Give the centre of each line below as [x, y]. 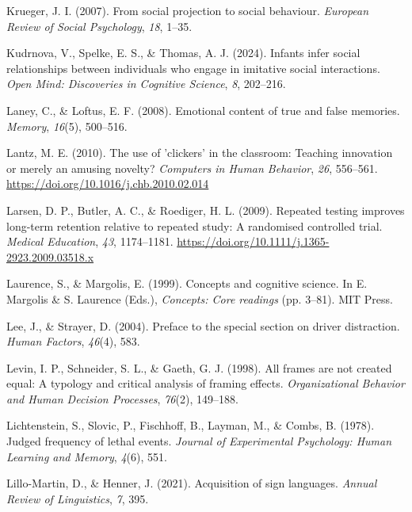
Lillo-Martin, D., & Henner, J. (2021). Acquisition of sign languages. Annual [192, 483]
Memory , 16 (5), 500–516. [67, 126]
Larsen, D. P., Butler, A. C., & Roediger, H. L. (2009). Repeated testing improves [206, 210]
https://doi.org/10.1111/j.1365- [253, 241]
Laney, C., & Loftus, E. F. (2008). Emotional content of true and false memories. [203, 110]
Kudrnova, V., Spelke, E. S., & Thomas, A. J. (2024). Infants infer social [183, 53]
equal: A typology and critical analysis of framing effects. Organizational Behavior [206, 383]
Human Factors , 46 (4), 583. [73, 341]
